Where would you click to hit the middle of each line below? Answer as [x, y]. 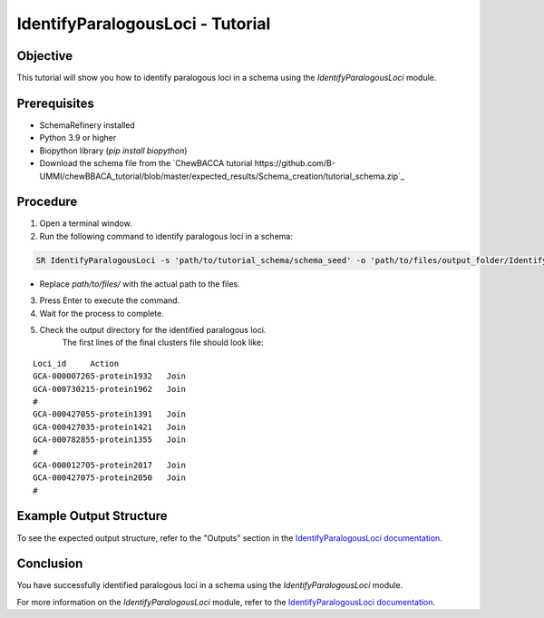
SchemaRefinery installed [87, 125]
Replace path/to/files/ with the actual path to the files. [140, 284]
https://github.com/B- [295, 163]
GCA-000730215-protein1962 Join [109, 389]
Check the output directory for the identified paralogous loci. [153, 329]
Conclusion [50, 564]
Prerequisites [55, 103]
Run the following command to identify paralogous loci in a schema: [166, 236]
